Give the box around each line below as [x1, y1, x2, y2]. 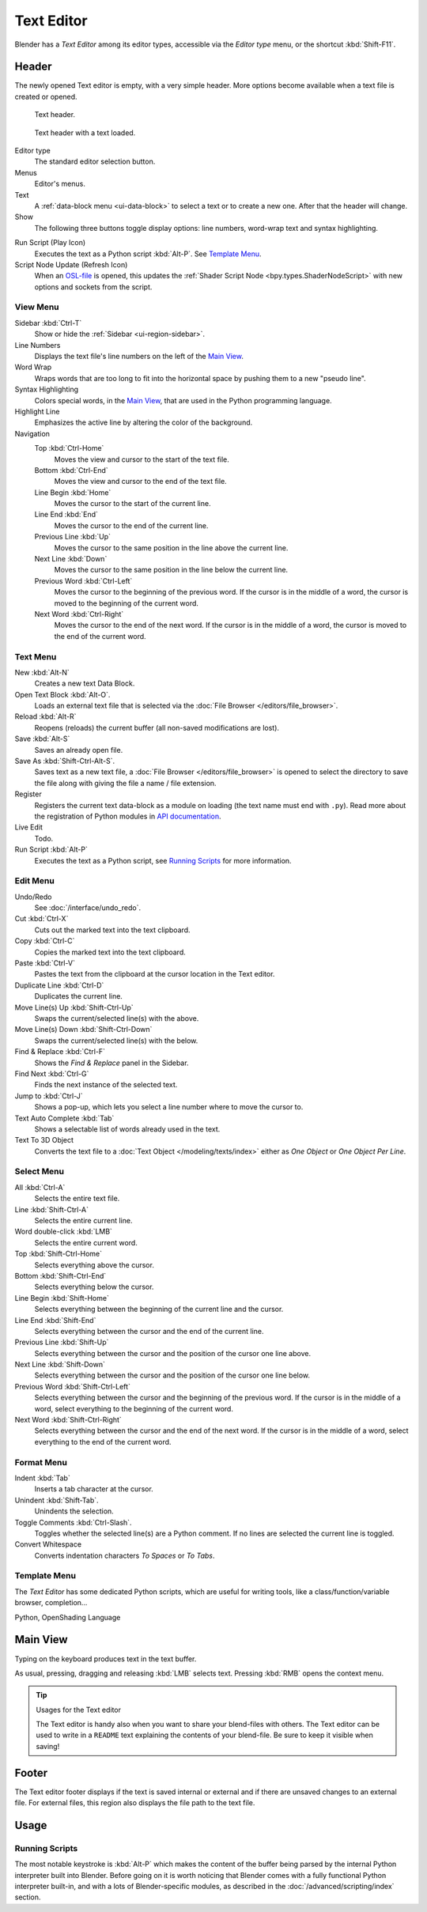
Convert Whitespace [14, 1540, 82, 1549]
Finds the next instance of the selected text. [34, 1080, 178, 1090]
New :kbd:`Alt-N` [14, 667, 70, 677]
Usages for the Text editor [36, 1705, 122, 1714]
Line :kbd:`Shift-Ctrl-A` [14, 1204, 89, 1214]
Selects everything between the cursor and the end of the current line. [34, 1326, 264, 1336]
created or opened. [14, 92, 78, 101]
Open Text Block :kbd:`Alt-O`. [14, 690, 111, 699]
